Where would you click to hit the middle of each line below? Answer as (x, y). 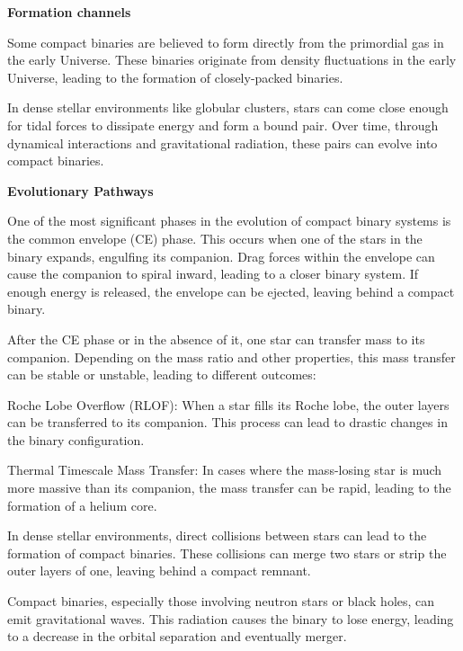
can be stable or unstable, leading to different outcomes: (162, 375)
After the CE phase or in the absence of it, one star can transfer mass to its (216, 339)
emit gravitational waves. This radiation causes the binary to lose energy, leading (231, 618)
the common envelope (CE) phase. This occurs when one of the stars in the (215, 238)
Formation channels (69, 12)
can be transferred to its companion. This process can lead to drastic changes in (227, 422)
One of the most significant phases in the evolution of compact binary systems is (229, 221)
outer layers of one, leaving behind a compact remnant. (159, 571)
